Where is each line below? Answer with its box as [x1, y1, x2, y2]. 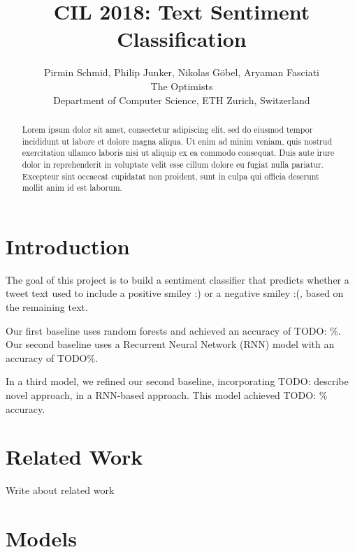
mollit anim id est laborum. [22, 182, 122, 194]
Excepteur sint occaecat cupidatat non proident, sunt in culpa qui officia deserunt [22, 170, 319, 182]
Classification [117, 24, 247, 53]
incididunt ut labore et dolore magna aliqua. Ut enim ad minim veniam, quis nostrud [22, 135, 332, 147]
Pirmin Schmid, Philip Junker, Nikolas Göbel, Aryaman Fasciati [44, 65, 319, 80]
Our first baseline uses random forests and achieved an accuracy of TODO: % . [6, 323, 341, 337]
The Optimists [150, 78, 213, 93]
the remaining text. [6, 299, 88, 314]
